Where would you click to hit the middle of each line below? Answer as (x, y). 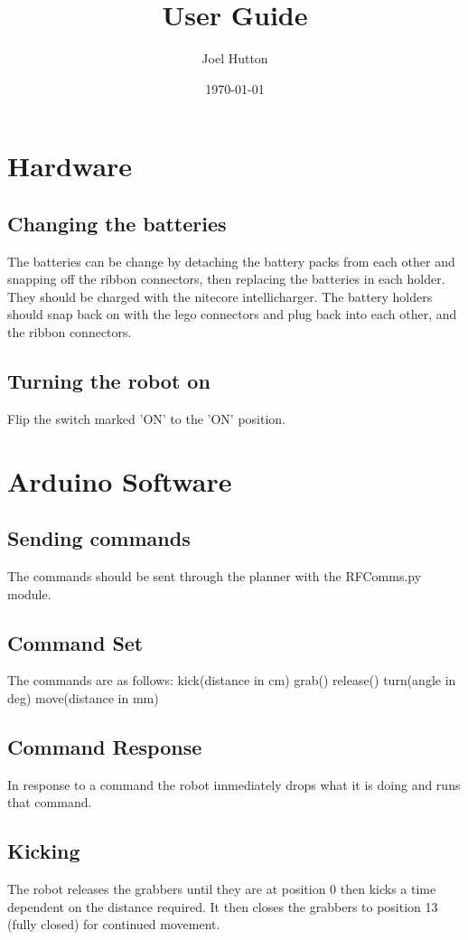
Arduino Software (120, 480)
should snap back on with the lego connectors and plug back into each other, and (232, 314)
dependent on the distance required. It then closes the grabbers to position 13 (223, 906)
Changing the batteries (117, 223)
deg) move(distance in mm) (83, 698)
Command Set (75, 642)
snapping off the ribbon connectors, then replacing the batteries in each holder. (226, 279)
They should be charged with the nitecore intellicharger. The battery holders (220, 296)
